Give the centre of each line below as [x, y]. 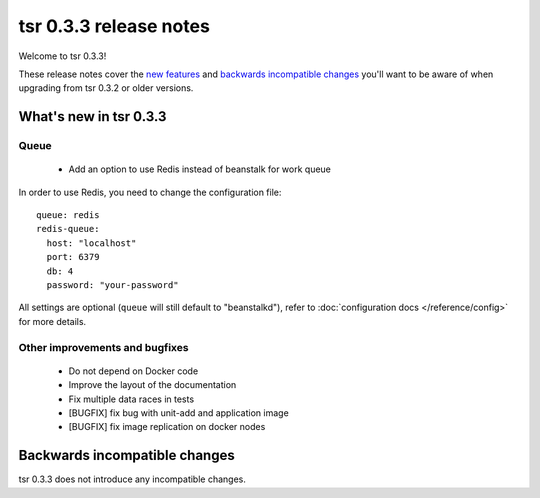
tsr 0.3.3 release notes [114, 26]
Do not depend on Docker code [133, 371]
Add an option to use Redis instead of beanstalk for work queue [200, 169]
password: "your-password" [112, 285]
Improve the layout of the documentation [152, 385]
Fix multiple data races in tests [131, 399]
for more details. [52, 321]
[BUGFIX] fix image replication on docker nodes [167, 427]
